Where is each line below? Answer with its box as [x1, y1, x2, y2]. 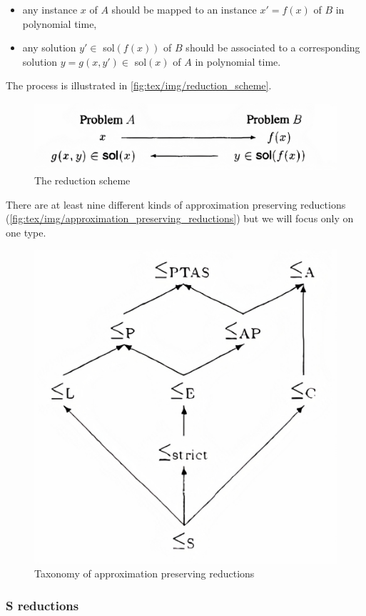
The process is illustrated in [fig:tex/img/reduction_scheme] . [6, 78, 272, 93]
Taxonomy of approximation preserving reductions [34, 566, 255, 581]
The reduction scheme [34, 172, 131, 187]
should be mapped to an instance [111, 2, 257, 16]
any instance [22, 2, 78, 16]
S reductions [6, 596, 79, 614]
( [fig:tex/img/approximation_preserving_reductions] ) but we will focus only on [6, 211, 354, 226]
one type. [6, 224, 46, 239]
